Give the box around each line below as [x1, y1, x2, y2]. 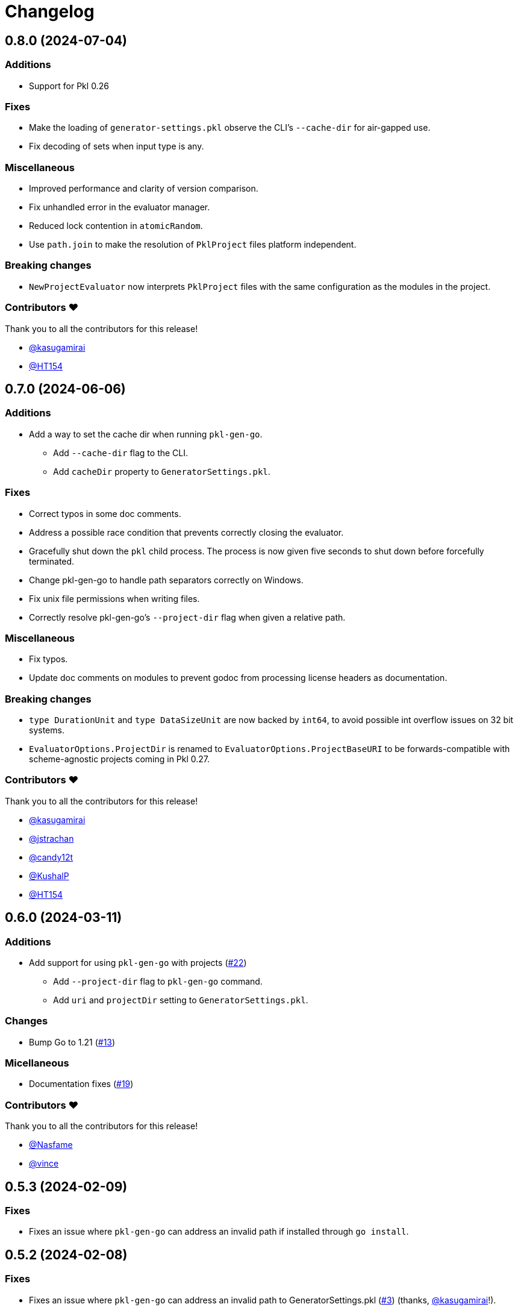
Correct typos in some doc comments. [29, 508, 181, 519]
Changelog [5, 1, 95, 22]
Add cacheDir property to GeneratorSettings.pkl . [53, 466, 270, 477]
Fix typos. [29, 654, 68, 665]
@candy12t [29, 851, 73, 862]
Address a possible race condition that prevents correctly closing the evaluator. [29, 527, 344, 537]
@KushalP [29, 870, 69, 881]
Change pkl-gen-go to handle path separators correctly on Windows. [29, 574, 304, 585]
